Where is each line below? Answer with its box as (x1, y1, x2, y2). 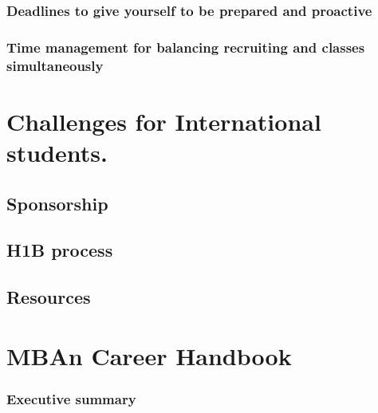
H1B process (6, 238, 113, 262)
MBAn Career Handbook (6, 339, 292, 372)
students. (6, 136, 108, 168)
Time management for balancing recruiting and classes (6, 37, 365, 57)
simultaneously (6, 55, 104, 75)
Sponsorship (6, 191, 108, 215)
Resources (6, 285, 91, 309)
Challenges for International (6, 104, 321, 137)
